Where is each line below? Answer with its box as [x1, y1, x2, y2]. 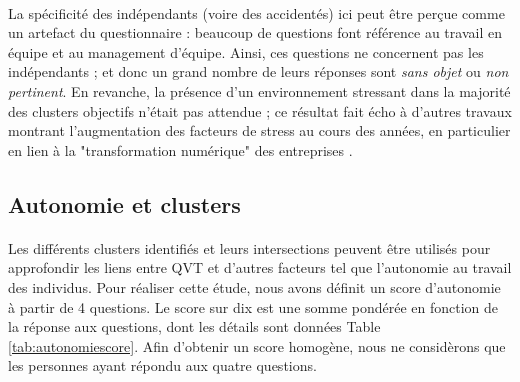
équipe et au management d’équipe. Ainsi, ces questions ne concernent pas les [8, 41, 484, 62]
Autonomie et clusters [8, 188, 241, 219]
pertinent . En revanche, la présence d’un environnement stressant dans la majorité [8, 80, 511, 101]
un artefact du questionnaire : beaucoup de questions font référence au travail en [8, 22, 502, 43]
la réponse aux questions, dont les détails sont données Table [8, 316, 381, 337]
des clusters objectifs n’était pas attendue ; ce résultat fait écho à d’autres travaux [8, 100, 512, 121]
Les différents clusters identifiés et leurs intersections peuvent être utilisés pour [8, 237, 491, 258]
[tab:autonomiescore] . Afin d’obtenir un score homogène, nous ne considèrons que [8, 335, 506, 356]
